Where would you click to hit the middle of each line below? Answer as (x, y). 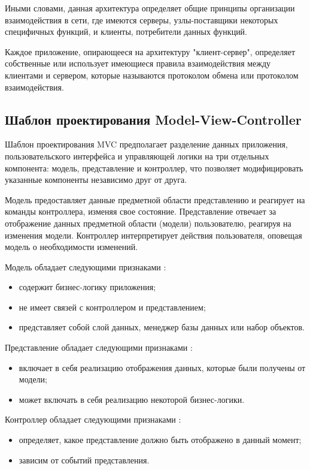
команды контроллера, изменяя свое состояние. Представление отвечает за (141, 211)
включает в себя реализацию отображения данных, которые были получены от (162, 367)
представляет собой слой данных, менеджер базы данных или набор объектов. (162, 327)
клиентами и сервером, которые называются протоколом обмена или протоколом (152, 75)
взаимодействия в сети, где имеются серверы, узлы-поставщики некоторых (142, 19)
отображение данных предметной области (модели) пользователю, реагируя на (148, 223)
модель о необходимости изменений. (72, 247)
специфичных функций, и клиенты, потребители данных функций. (126, 31)
